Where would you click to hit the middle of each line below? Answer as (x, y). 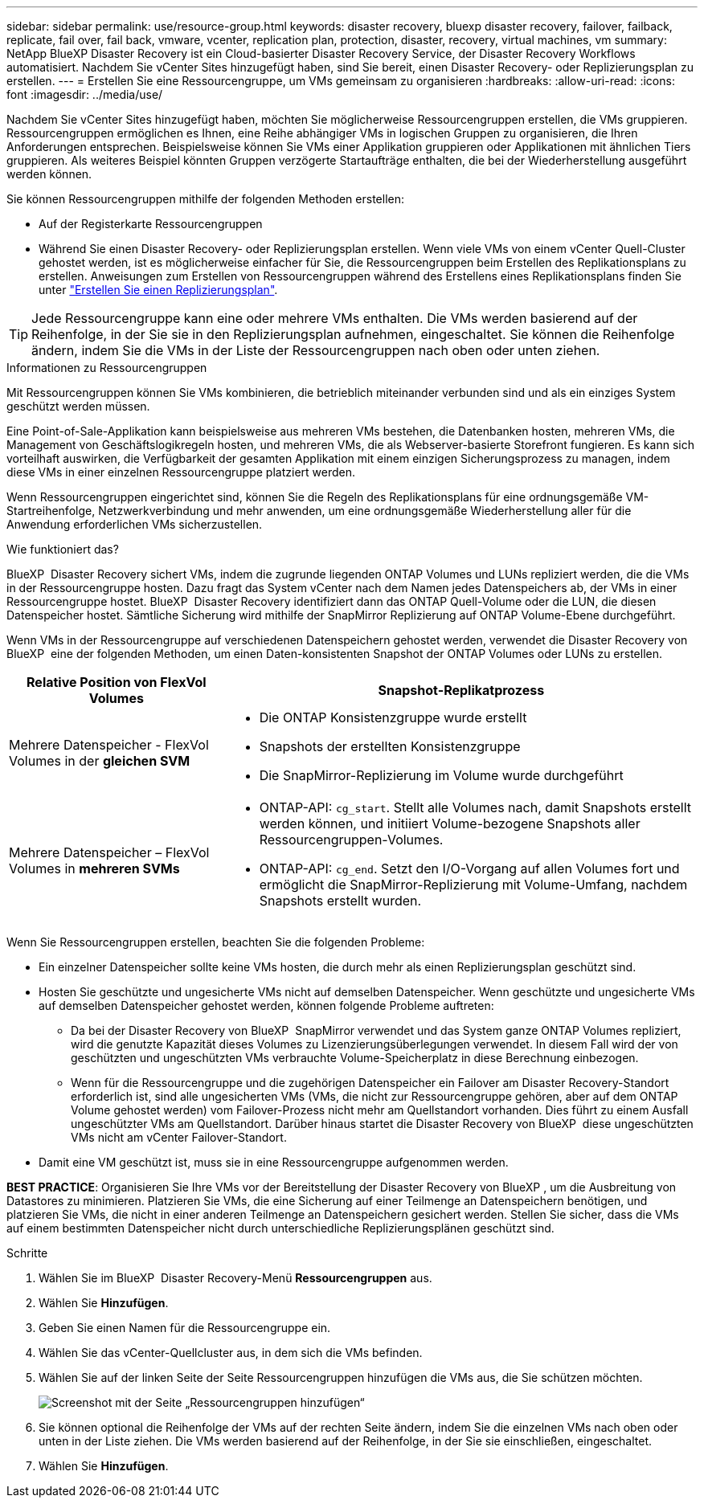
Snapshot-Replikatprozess (461, 690)
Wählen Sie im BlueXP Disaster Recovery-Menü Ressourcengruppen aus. (235, 1278)
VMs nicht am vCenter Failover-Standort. (179, 1137)
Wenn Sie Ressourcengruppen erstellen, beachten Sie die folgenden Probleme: (216, 942)
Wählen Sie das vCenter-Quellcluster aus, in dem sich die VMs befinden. (231, 1353)
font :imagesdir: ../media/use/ (85, 94)
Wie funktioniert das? (63, 549)
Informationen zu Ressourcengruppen (107, 368)
